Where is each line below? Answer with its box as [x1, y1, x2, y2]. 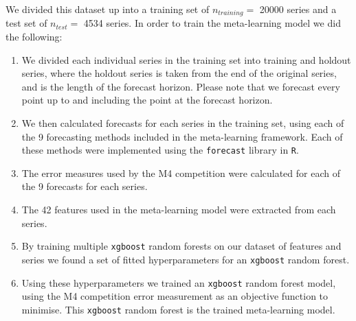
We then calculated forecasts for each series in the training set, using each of [21, 116, 344, 130]
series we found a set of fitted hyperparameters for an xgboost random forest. [21, 252, 350, 266]
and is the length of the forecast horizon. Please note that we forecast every [21, 79, 340, 93]
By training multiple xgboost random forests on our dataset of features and [21, 239, 342, 253]
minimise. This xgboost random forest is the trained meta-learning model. [21, 302, 335, 316]
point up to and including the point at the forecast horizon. [21, 93, 273, 107]
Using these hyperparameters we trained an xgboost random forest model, [21, 275, 336, 289]
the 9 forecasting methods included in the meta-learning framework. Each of [21, 129, 343, 143]
